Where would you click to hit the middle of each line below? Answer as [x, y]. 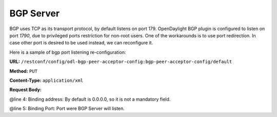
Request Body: [26, 90]
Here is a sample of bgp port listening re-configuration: [68, 52]
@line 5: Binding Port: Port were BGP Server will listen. [67, 109]
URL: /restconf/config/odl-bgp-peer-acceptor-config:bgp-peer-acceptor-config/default [121, 62]
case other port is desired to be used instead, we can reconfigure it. [81, 43]
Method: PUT [24, 71]
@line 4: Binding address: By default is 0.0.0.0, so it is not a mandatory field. [90, 99]
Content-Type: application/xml [46, 80]
